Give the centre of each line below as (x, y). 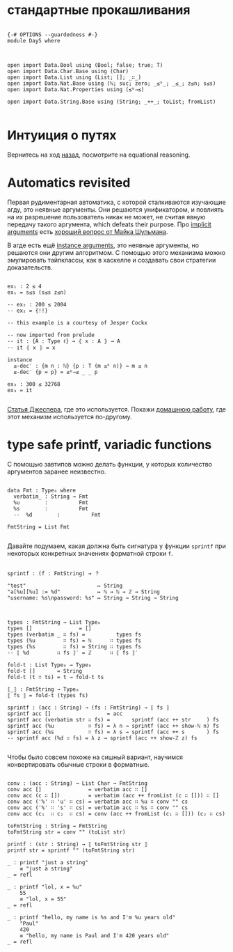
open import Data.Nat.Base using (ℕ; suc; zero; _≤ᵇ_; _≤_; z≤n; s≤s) (112, 83)
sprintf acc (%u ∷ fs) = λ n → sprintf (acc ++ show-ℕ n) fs (113, 726)
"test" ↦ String (65, 586)
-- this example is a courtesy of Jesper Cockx (78, 322)
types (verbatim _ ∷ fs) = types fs (74, 634)
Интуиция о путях (62, 135)
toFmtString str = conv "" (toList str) (67, 832)
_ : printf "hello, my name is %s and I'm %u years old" (91, 917)
